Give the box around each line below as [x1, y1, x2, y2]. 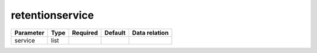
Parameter [14, 29, 45, 37]
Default [104, 29, 126, 37]
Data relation [132, 29, 169, 37]
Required [72, 29, 98, 37]
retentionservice [11, 9, 94, 22]
